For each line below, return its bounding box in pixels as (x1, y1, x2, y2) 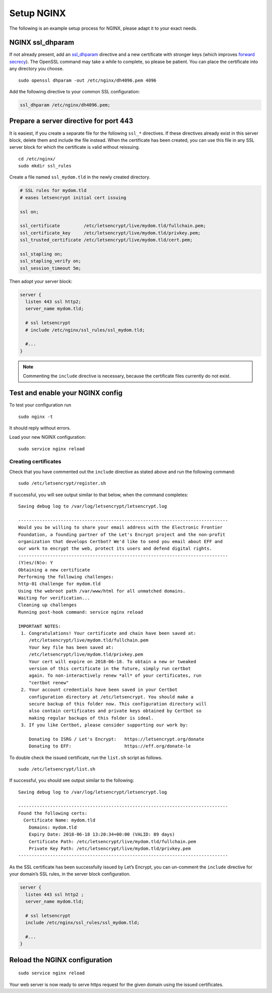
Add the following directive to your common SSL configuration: (9, 89, 140, 95)
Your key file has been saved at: (28, 645, 114, 650)
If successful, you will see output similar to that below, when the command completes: (9, 492, 188, 498)
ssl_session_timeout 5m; (20, 265, 82, 271)
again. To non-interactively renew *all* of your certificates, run (28, 673, 201, 678)
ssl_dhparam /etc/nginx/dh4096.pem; (20, 102, 111, 108)
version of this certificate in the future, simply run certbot (28, 666, 191, 671)
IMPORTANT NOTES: (18, 623, 61, 629)
